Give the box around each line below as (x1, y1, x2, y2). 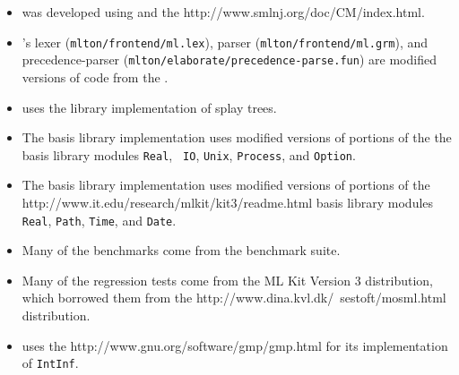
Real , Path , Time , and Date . (22, 210, 177, 229)
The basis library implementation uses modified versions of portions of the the (22, 128, 452, 147)
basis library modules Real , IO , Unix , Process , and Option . (22, 145, 356, 164)
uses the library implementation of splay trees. (22, 98, 277, 116)
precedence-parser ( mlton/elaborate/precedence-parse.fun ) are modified (22, 50, 437, 69)
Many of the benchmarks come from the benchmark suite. (22, 241, 341, 260)
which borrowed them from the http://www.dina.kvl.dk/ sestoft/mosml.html (22, 288, 446, 307)
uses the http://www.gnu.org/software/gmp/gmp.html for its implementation (22, 336, 448, 354)
